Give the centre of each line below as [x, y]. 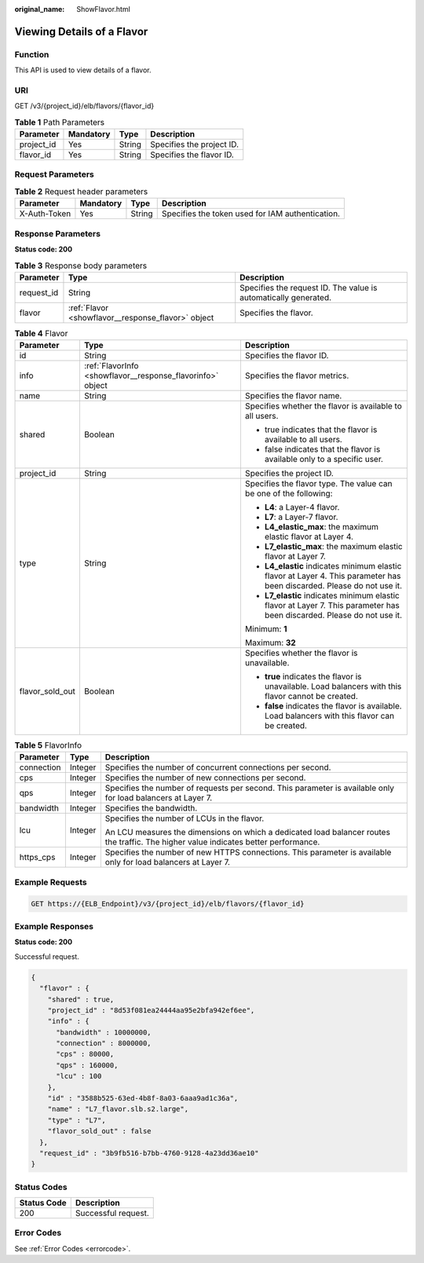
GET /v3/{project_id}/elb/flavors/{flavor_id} [84, 106]
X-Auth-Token [45, 214]
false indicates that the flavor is [322, 449]
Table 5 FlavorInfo [48, 745]
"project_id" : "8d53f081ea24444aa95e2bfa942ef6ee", [151, 1010]
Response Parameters [58, 233]
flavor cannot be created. [311, 697]
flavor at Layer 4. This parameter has [333, 576]
